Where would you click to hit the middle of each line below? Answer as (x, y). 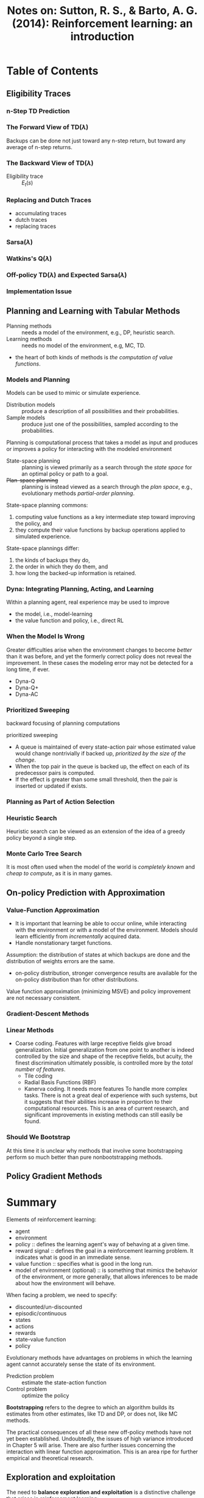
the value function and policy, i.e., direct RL (69, 620)
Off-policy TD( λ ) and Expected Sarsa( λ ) (67, 274)
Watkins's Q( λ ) (29, 259)
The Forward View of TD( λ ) (47, 127)
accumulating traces (41, 213)
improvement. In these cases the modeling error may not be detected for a (100, 663)
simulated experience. (43, 536)
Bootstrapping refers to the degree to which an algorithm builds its (90, 1407)
